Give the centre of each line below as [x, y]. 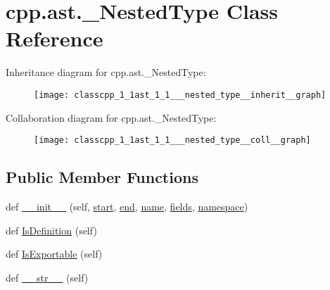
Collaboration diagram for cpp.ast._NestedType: [111, 117]
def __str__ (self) [47, 277]
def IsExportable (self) [54, 254]
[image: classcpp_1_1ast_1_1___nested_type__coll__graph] [172, 140]
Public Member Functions [102, 177]
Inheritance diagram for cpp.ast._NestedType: [106, 72]
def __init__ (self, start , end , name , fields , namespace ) [127, 207]
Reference [55, 38]
